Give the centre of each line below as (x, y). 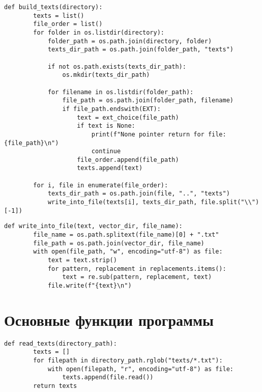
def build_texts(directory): (53, 7)
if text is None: (106, 126)
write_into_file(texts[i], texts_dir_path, (122, 202)
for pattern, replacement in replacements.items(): (137, 269)
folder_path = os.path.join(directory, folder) (130, 41)
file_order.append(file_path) (128, 160)
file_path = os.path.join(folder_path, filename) (148, 101)
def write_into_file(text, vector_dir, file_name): (93, 226)
